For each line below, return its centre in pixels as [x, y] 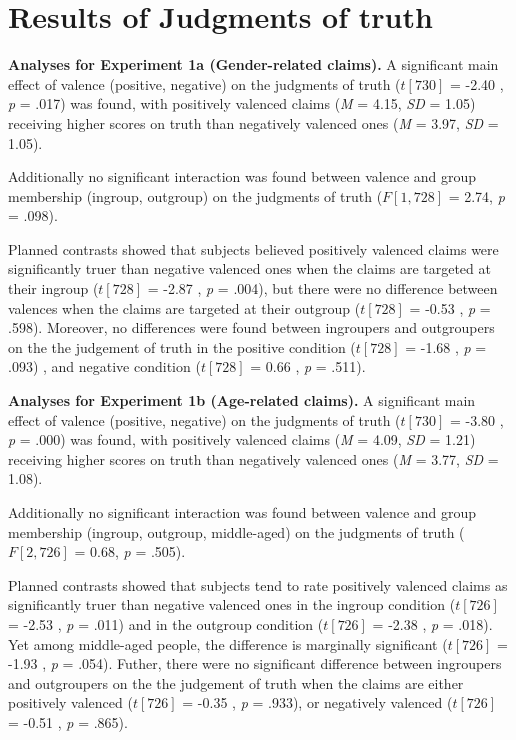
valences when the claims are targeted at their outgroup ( [184, 307]
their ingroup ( [53, 288]
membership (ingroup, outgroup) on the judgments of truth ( [195, 195]
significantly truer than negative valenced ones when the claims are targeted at [249, 268]
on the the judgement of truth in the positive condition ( [182, 346]
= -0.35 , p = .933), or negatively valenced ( [317, 702]
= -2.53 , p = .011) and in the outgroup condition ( [166, 623]
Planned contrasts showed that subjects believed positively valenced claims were [253, 248]
